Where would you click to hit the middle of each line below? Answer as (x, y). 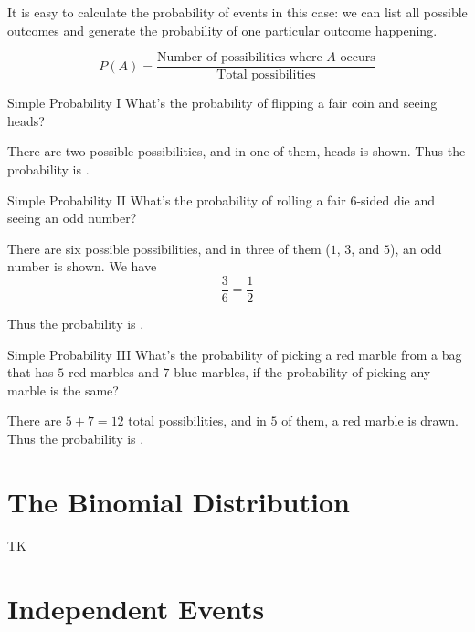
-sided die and (396, 200)
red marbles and (113, 372)
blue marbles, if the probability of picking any (302, 372)
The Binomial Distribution (179, 501)
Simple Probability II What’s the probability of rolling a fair (177, 200)
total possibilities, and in (197, 421)
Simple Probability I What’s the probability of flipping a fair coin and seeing (222, 103)
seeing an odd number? (72, 218)
